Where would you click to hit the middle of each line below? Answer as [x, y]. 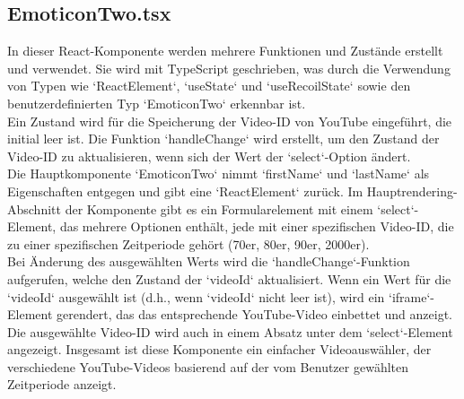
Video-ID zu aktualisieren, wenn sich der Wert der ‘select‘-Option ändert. [209, 156]
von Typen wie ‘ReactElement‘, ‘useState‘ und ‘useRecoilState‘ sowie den [209, 86]
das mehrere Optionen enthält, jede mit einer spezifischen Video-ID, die [257, 226]
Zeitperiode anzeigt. [62, 384]
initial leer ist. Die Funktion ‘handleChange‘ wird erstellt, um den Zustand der [223, 139]
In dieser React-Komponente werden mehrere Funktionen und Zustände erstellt [225, 51]
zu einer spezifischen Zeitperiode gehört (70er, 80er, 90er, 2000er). [188, 243]
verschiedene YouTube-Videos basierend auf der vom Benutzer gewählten [208, 366]
